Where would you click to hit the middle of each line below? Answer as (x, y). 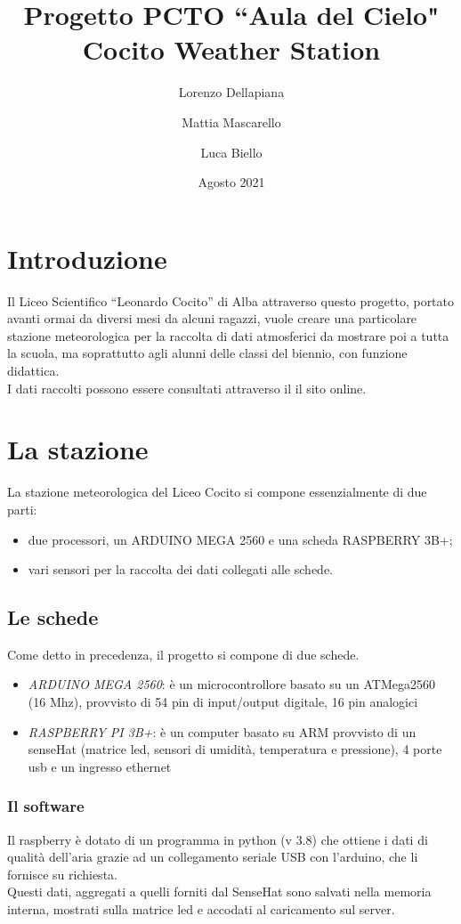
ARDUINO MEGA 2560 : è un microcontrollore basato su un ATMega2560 (231, 684)
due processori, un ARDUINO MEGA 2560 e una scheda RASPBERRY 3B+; (240, 539)
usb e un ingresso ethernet (100, 766)
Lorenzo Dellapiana (231, 92)
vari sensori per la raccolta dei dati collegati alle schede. (180, 569)
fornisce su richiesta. (62, 874)
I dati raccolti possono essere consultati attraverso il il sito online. (187, 388)
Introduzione (87, 258)
